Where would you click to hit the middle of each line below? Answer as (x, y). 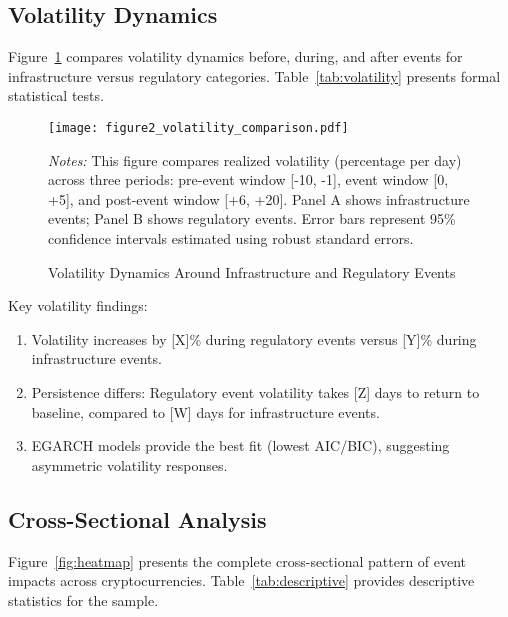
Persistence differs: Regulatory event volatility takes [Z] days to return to (255, 391)
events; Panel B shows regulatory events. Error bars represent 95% (252, 218)
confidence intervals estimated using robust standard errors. (231, 238)
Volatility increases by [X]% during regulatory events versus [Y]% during (254, 338)
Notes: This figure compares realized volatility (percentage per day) (255, 159)
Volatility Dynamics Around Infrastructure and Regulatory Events (252, 271)
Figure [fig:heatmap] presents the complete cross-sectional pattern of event (237, 560)
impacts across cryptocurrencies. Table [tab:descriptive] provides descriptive (241, 580)
